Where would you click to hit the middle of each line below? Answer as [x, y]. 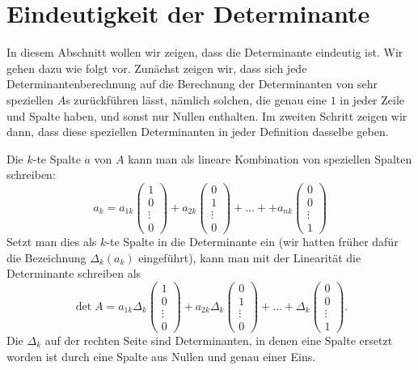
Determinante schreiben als [74, 273]
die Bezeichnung [46, 257]
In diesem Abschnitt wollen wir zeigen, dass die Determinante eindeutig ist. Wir [205, 52]
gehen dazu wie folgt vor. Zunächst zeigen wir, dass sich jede [157, 68]
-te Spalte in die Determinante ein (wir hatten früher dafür [252, 242]
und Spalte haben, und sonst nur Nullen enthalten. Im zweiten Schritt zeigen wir [207, 115]
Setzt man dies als [52, 242]
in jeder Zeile [372, 99]
